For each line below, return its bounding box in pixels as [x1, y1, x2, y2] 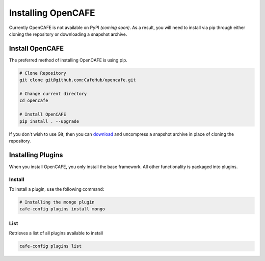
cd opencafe [19, 98, 49, 103]
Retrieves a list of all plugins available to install [9, 230, 103, 236]
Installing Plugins [9, 150, 63, 159]
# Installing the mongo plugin [19, 199, 95, 205]
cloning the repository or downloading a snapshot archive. [9, 31, 127, 37]
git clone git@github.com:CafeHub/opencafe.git [19, 77, 136, 83]
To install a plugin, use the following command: [9, 186, 104, 192]
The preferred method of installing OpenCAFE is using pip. [9, 57, 128, 63]
